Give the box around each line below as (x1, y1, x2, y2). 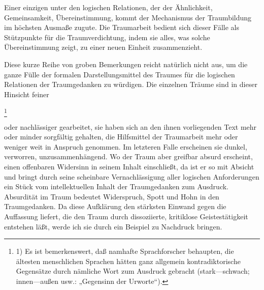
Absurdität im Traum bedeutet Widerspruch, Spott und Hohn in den (4, 191, 219, 201)
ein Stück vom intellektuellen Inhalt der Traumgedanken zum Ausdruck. (4, 181, 228, 192)
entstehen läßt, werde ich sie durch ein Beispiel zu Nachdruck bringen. (4, 221, 222, 231)
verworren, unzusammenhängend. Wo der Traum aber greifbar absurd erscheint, (4, 151, 253, 162)
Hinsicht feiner (4, 89, 49, 99)
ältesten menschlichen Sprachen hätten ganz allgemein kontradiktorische (16, 255, 241, 266)
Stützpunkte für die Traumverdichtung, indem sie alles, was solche (4, 32, 210, 42)
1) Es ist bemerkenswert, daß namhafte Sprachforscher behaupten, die (16, 246, 234, 256)
